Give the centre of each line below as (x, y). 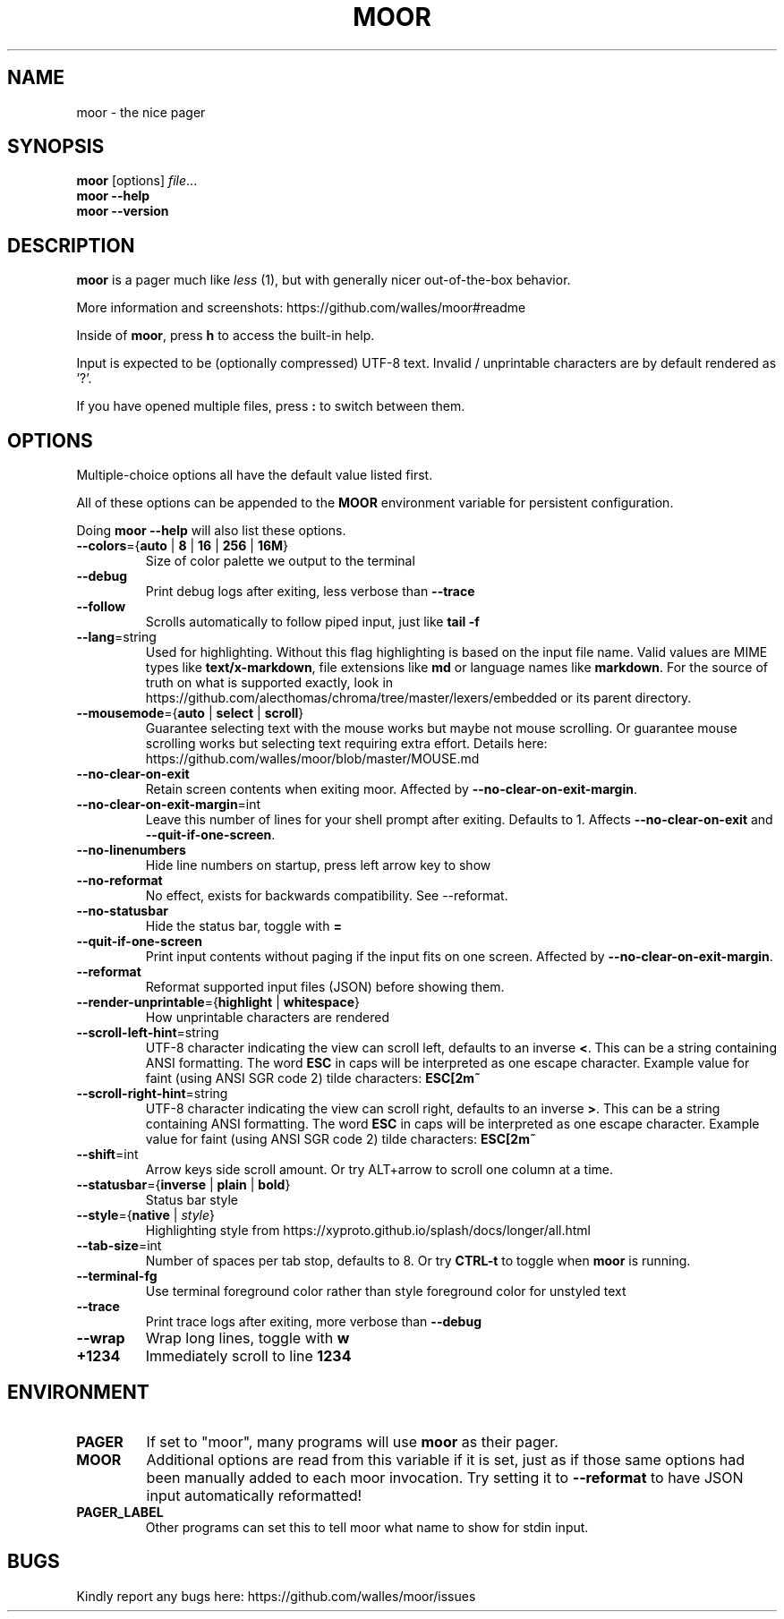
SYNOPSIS (56, 147)
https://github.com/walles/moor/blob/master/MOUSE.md (312, 759)
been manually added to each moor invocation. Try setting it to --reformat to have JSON (445, 1477)
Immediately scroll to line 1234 (248, 1356)
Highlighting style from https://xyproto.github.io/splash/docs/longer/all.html (368, 1231)
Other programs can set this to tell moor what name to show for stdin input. (367, 1527)
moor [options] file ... (137, 181)
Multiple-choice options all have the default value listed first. (255, 475)
